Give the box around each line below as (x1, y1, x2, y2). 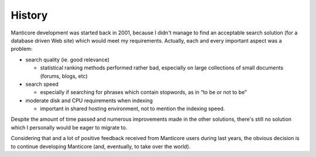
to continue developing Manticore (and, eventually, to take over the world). (11, 143, 191, 150)
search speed (25, 81, 59, 88)
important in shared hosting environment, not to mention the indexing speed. (40, 105, 225, 112)
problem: (11, 46, 33, 53)
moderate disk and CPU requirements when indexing (25, 97, 153, 104)
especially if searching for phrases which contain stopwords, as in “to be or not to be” (40, 89, 247, 96)
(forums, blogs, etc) (40, 72, 88, 79)
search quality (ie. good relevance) (25, 56, 109, 63)
